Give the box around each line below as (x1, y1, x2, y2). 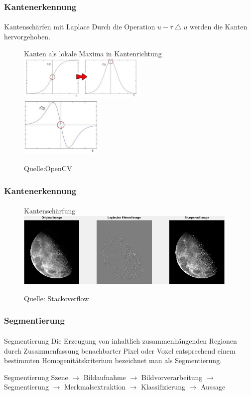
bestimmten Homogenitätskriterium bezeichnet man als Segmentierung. (4, 355, 222, 366)
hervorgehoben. (4, 31, 51, 42)
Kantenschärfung (24, 205, 76, 216)
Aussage (201, 382, 226, 392)
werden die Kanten (190, 21, 248, 32)
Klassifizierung (141, 382, 185, 392)
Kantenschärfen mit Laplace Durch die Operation (4, 21, 155, 32)
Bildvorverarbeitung (141, 372, 203, 382)
